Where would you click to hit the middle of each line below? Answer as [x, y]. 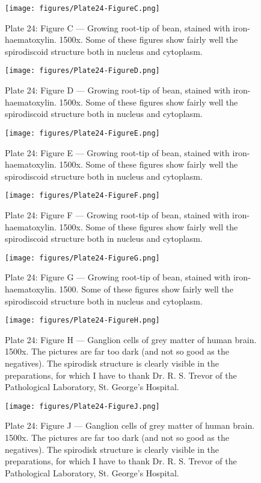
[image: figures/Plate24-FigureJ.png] [82, 406]
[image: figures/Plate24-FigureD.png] [82, 71]
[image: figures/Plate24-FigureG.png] [82, 258]
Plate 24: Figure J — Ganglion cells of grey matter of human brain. [130, 425]
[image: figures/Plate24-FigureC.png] [82, 8]
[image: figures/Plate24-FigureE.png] [82, 133]
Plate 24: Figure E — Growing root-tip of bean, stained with [117, 152]
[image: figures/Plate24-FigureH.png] [82, 320]
